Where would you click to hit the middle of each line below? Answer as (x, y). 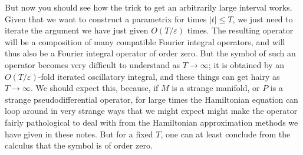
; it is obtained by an (246, 64)
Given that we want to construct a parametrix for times (106, 18)
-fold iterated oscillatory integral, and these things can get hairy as (159, 76)
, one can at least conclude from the (225, 134)
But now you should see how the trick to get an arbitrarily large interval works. (149, 7)
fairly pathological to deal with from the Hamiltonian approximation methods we (151, 122)
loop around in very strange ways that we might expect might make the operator (151, 111)
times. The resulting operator (240, 30)
